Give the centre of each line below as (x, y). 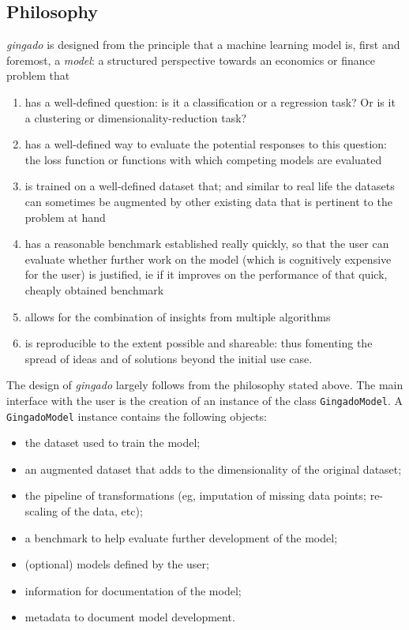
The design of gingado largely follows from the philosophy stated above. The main (205, 385)
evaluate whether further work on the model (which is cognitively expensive (208, 259)
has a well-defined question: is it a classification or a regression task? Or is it (210, 101)
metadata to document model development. (130, 617)
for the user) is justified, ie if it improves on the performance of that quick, (206, 274)
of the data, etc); (102, 510)
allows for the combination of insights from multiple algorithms (178, 316)
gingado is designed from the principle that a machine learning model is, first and (203, 45)
